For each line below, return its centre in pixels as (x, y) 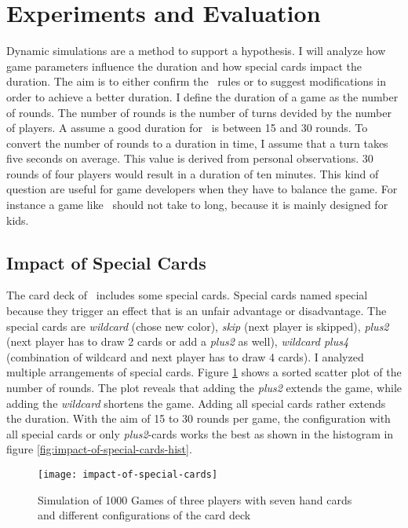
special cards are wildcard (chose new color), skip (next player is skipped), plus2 (198, 326)
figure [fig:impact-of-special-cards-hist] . (99, 449)
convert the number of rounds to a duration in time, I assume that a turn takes (197, 143)
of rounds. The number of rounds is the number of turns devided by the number (199, 112)
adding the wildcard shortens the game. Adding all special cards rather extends (196, 403)
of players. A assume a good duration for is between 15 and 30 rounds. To (187, 128)
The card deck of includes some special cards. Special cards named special (187, 295)
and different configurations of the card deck (144, 515)
